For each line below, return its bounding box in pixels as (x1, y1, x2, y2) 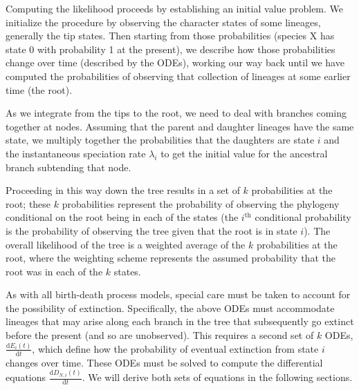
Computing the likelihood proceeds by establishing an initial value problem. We (6, 1, 344, 15)
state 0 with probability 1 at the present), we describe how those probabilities (6, 41, 335, 56)
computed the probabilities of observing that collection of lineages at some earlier (6, 68, 351, 83)
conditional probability (255, 210, 351, 224)
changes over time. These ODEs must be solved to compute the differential (6, 355, 323, 369)
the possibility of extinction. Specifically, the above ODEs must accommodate (6, 300, 335, 315)
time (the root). (6, 82, 73, 97)
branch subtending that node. (6, 159, 131, 174)
